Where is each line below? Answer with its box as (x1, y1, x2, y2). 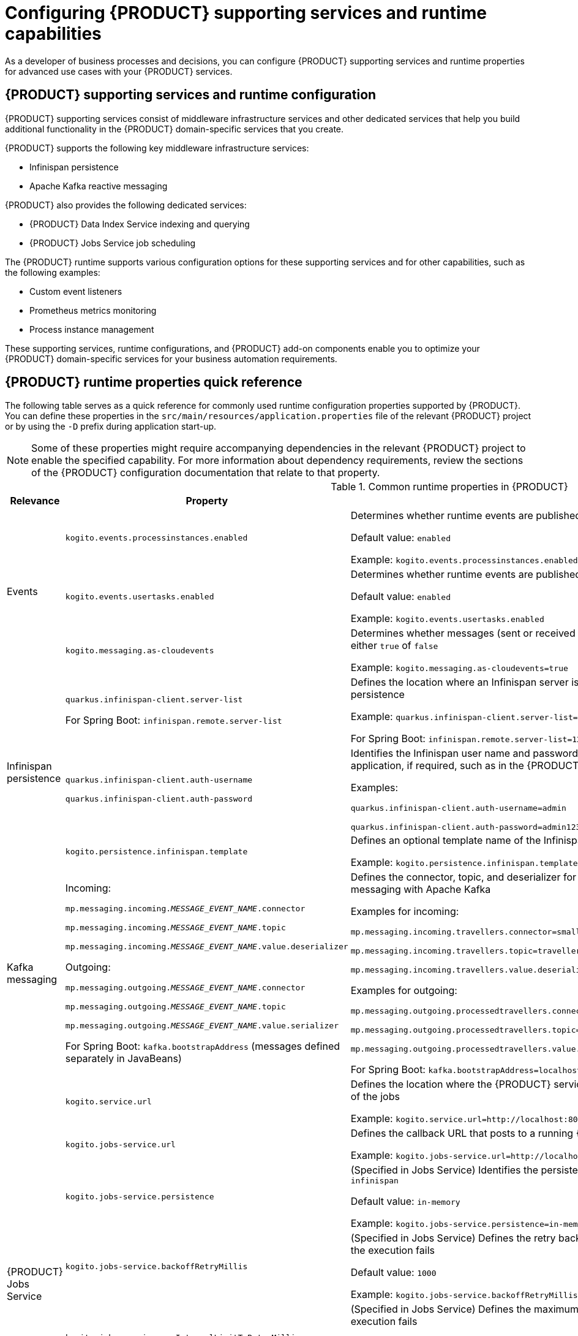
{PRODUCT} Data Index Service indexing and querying (29, 218, 250, 229)
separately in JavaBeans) (65, 1052, 182, 1065)
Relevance (10, 495, 60, 507)
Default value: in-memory (350, 1195, 460, 1208)
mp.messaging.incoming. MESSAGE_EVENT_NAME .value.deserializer (65, 942, 348, 952)
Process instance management (29, 324, 154, 335)
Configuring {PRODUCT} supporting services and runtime (5, 2, 487, 23)
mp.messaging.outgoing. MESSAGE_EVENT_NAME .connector (65, 983, 306, 993)
